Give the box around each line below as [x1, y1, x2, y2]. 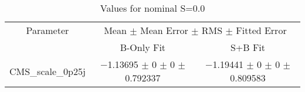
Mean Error [140, 23, 188, 37]
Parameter [26, 23, 69, 37]
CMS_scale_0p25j [9, 64, 86, 78]
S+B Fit [230, 40, 266, 54]
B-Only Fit [120, 40, 166, 54]
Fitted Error [236, 23, 287, 37]
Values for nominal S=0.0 [100, 1, 205, 15]
